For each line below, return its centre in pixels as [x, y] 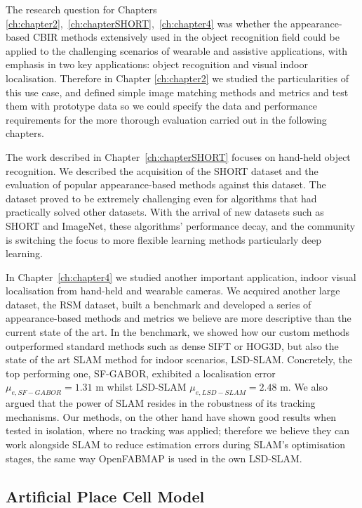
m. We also [304, 387]
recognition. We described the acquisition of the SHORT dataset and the [162, 170]
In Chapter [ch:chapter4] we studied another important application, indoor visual [181, 276]
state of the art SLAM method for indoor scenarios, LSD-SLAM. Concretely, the [179, 359]
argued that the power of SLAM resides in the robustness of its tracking [161, 403]
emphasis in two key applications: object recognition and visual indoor [157, 64]
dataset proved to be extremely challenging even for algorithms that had [161, 198]
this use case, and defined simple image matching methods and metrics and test [177, 92]
